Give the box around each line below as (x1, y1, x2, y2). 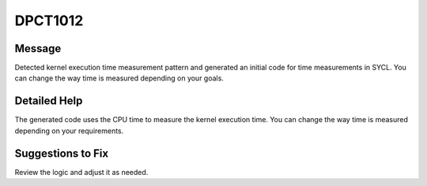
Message (14, 42, 62, 55)
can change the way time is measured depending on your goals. (14, 73, 225, 83)
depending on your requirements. (14, 126, 124, 136)
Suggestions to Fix (14, 147, 109, 160)
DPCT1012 (14, 12, 84, 29)
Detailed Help (14, 95, 83, 108)
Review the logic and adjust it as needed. (14, 167, 149, 177)
